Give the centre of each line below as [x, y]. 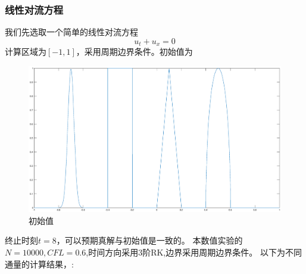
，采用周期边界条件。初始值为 [134, 52]
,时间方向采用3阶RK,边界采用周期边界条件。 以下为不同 [194, 252]
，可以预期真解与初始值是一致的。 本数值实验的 [149, 240]
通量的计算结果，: [39, 264]
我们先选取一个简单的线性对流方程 [71, 32]
